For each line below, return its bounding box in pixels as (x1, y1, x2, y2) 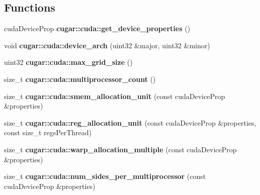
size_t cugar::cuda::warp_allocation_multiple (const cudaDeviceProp (4, 144, 237, 154)
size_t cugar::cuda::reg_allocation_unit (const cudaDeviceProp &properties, (4, 117, 256, 128)
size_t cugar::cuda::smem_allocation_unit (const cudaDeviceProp (4, 90, 225, 101)
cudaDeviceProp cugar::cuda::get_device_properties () (4, 23, 191, 34)
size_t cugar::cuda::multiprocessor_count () (4, 73, 156, 84)
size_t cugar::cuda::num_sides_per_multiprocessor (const (4, 171, 206, 181)
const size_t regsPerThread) (4, 127, 92, 138)
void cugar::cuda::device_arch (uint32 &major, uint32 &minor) (4, 40, 210, 50)
